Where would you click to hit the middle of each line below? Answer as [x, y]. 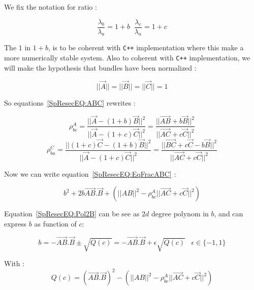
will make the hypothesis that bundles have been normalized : [100, 67]
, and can [229, 214]
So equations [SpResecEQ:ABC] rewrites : [70, 102]
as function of [55, 224]
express [15, 224]
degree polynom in [180, 214]
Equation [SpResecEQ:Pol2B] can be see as [72, 214]
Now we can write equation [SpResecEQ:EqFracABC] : [90, 173]
